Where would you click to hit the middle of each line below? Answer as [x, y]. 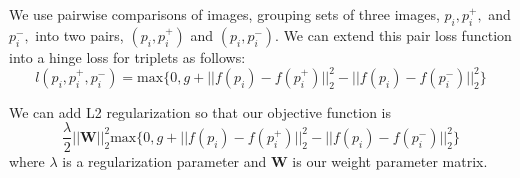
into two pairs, [79, 34]
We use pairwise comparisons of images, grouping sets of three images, [224, 14]
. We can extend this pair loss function [393, 34]
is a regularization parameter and [164, 160]
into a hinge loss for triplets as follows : [127, 56]
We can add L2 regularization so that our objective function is [200, 111]
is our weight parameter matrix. [390, 160]
